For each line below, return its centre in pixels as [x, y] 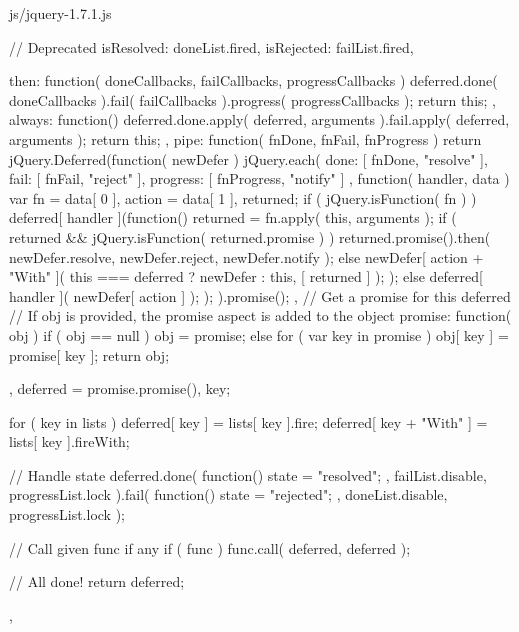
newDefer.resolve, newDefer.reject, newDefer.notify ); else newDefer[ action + [246, 256]
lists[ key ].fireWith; [69, 441]
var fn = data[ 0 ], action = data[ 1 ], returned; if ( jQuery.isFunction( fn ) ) [243, 197]
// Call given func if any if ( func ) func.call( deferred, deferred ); [210, 547]
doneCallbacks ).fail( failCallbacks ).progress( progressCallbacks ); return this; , [253, 99]
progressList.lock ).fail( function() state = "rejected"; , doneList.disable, [228, 494]
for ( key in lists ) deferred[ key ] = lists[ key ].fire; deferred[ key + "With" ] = [248, 421]
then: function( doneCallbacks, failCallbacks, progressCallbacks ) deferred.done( [253, 80]
